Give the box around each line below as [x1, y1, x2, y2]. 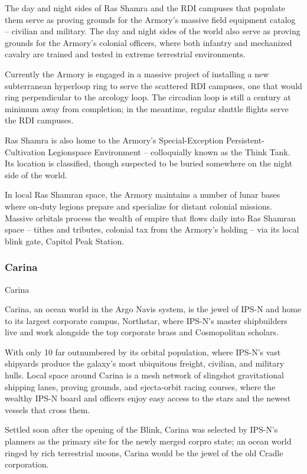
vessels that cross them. [5, 403, 90, 416]
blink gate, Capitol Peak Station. [5, 234, 125, 247]
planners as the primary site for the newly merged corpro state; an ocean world [5, 435, 292, 447]
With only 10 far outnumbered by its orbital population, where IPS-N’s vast [5, 345, 281, 358]
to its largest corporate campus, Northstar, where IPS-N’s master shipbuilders [5, 314, 288, 326]
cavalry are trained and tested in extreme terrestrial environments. [5, 48, 246, 60]
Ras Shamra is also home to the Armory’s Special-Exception [5, 133, 224, 146]
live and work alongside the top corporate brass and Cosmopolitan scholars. [5, 326, 279, 338]
